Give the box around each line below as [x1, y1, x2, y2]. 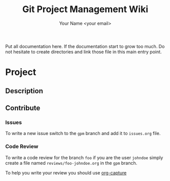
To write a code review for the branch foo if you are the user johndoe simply [5, 154, 163, 160]
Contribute [5, 104, 41, 112]
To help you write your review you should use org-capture [5, 169, 127, 175]
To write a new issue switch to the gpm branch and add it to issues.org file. [5, 130, 161, 137]
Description [5, 86, 43, 95]
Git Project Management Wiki [22, 4, 149, 15]
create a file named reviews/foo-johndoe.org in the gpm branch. [5, 160, 138, 166]
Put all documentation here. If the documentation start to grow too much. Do [5, 43, 165, 49]
